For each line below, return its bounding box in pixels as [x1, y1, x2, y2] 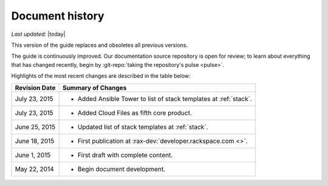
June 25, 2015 [15, 122, 56, 131]
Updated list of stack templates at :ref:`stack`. [77, 122, 208, 131]
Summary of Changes [62, 83, 127, 92]
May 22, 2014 [15, 165, 54, 173]
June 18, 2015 [15, 137, 55, 145]
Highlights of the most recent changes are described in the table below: [11, 72, 191, 80]
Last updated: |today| [11, 30, 66, 38]
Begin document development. [77, 165, 166, 173]
